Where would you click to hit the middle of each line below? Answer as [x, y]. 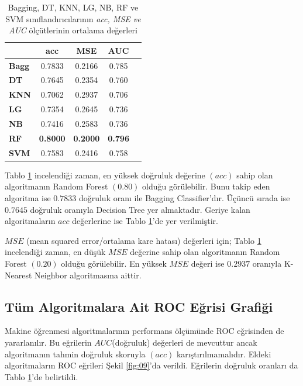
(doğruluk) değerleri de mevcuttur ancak [185, 342]
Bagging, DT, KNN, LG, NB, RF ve [73, 7]
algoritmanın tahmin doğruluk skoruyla [75, 354]
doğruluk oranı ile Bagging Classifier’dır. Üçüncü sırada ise [184, 197]
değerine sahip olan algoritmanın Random [205, 252]
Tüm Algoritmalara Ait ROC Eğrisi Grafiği [139, 306]
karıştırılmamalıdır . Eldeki [224, 354]
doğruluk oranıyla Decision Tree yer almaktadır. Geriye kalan [140, 209]
